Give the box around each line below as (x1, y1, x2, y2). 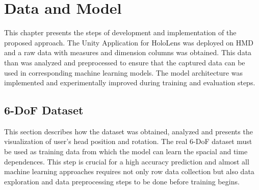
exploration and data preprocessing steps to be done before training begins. (4, 176, 240, 186)
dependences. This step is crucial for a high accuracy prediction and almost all (4, 156, 249, 167)
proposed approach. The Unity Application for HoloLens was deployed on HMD (4, 37, 253, 47)
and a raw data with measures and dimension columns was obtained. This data (4, 47, 252, 58)
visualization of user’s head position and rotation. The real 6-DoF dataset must (4, 136, 252, 147)
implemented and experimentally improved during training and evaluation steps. (4, 77, 255, 88)
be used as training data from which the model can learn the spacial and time (4, 146, 248, 157)
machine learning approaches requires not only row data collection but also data (4, 166, 254, 177)
